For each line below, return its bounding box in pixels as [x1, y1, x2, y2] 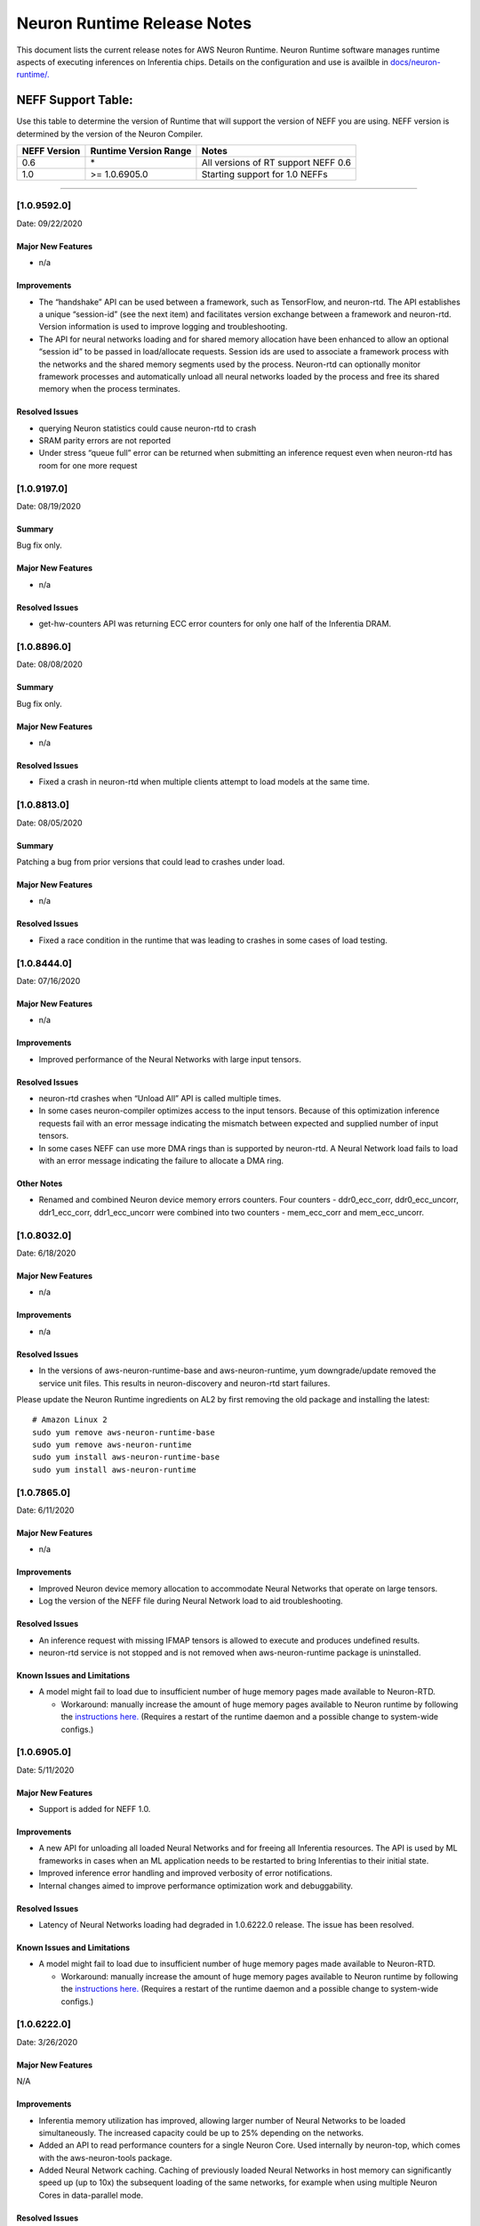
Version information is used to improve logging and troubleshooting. [38, 321, 288, 332]
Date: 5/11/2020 [16, 1764, 75, 1775]
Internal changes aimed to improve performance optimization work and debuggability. [38, 1880, 354, 1891]
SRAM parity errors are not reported [38, 435, 171, 446]
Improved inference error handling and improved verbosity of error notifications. [38, 1868, 333, 1879]
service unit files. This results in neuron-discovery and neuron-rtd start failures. [38, 1377, 331, 1388]
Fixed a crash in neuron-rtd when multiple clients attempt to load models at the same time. [38, 776, 371, 787]
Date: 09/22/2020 [16, 218, 83, 229]
